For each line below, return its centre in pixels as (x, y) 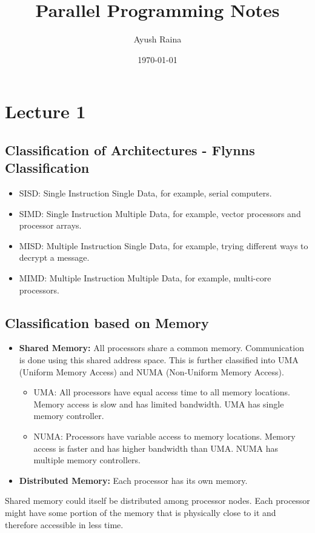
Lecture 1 (45, 111)
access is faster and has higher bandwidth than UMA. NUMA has (156, 448)
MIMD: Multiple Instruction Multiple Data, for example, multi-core (145, 278)
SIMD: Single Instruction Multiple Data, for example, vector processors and (160, 213)
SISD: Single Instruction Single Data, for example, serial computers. (145, 193)
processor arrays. (50, 225)
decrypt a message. (54, 257)
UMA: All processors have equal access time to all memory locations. (162, 392)
